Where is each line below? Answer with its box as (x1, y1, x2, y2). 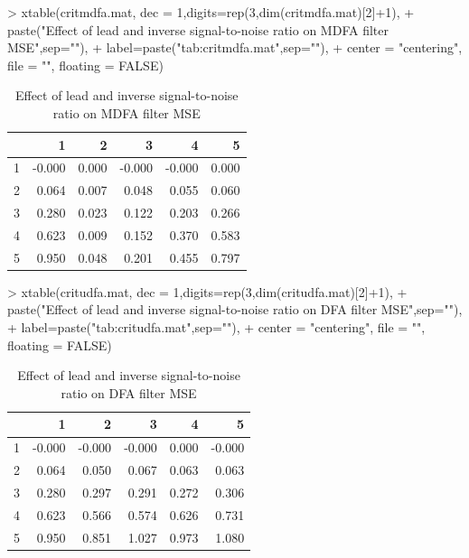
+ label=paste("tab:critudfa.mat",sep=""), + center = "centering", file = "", (7, 318, 426, 337)
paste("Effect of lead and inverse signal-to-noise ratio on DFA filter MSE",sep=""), (7, 300, 463, 319)
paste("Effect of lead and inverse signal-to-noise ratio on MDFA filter (7, 20, 389, 39)
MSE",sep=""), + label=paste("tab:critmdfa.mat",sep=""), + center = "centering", (7, 38, 463, 57)
